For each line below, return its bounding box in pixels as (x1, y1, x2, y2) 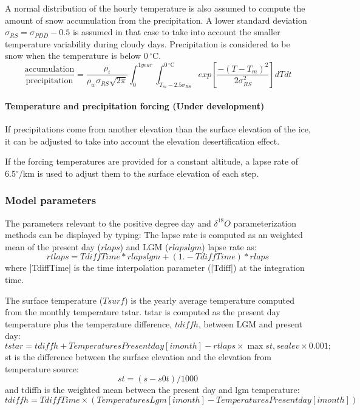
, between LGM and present (198, 317, 303, 330)
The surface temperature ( (5, 293, 103, 306)
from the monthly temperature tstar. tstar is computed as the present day (5, 306, 280, 318)
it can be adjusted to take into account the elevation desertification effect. (5, 134, 280, 147)
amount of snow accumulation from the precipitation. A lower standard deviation (5, 13, 307, 26)
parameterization (233, 216, 297, 229)
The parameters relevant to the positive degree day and (5, 216, 211, 229)
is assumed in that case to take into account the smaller (72, 26, 280, 38)
